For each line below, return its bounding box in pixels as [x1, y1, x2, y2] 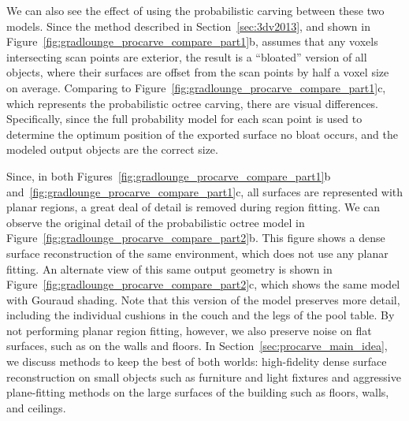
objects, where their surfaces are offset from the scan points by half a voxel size [6, 64, 389, 80]
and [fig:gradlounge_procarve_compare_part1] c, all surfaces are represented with [6, 183, 403, 199]
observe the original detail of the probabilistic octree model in [6, 214, 305, 230]
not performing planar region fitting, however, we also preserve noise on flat [6, 322, 372, 338]
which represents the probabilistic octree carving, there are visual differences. [6, 95, 379, 111]
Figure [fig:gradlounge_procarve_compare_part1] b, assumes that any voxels [6, 33, 378, 50]
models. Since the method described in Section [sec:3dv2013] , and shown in [6, 17, 370, 34]
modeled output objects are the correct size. [6, 141, 218, 158]
